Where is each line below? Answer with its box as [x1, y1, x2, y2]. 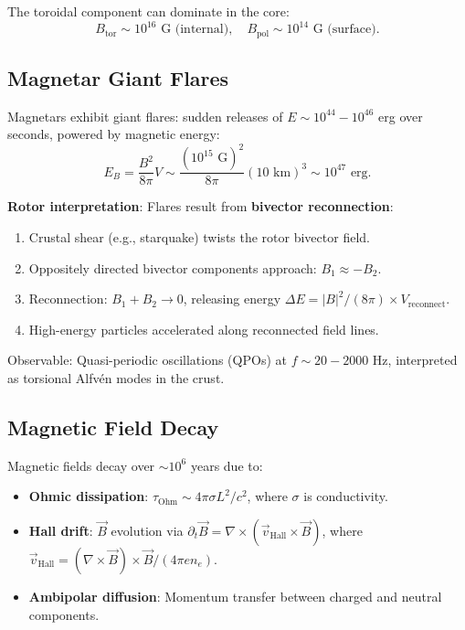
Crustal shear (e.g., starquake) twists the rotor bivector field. [28, 228, 370, 247]
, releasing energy [183, 289, 281, 308]
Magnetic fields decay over [7, 455, 155, 475]
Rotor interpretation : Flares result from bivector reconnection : [7, 197, 394, 216]
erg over [378, 106, 423, 125]
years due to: [190, 455, 263, 475]
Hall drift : [28, 521, 93, 540]
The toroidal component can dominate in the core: [7, 2, 290, 20]
